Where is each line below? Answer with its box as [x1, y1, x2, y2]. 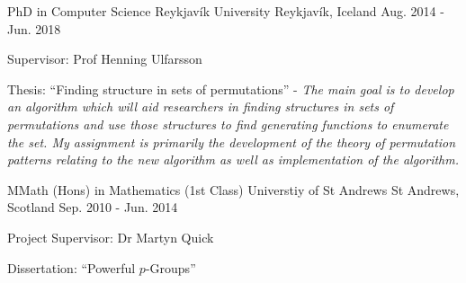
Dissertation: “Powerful [7, 258, 136, 277]
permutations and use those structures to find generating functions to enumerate [7, 114, 449, 133]
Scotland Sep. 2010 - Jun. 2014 [7, 198, 178, 217]
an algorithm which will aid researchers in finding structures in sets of [7, 97, 394, 116]
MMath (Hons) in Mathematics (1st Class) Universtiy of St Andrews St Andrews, [7, 180, 460, 199]
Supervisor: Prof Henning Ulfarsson [7, 49, 202, 68]
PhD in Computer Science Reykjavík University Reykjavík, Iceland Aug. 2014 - [7, 2, 444, 20]
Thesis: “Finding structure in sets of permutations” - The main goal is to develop [7, 79, 454, 98]
